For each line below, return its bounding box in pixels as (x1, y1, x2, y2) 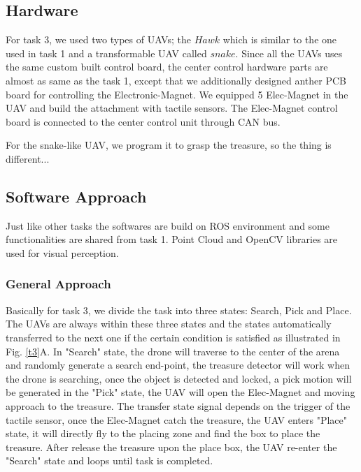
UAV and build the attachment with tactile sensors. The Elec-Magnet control (6, 101, 338, 115)
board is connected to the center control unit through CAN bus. (6, 114, 281, 128)
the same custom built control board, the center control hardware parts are (6, 59, 328, 74)
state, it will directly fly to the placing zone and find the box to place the (6, 426, 320, 441)
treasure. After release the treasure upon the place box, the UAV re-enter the (6, 439, 337, 454)
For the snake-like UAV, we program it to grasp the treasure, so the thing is (6, 138, 332, 152)
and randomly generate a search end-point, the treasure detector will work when (6, 357, 350, 372)
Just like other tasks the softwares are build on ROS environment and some (6, 218, 330, 233)
